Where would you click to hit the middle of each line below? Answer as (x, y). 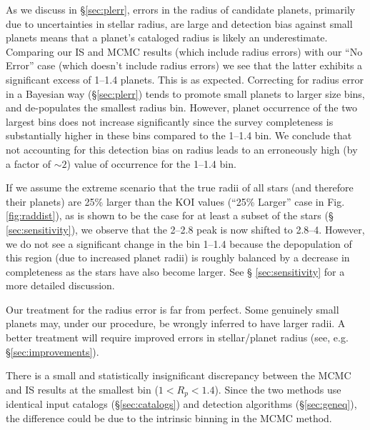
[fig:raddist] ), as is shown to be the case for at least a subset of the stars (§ (170, 215)
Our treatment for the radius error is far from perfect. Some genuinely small (172, 309)
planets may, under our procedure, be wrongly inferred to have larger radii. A (176, 323)
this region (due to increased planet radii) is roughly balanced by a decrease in (178, 257)
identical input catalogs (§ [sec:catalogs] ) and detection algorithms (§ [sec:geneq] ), (181, 404)
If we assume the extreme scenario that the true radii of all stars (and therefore (180, 187)
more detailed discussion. (60, 285)
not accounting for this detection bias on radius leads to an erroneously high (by (182, 149)
